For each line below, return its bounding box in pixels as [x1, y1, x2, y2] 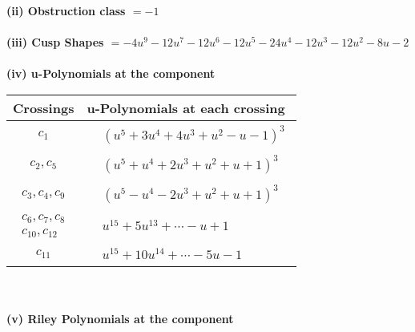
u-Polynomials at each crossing [87, 98, 285, 117]
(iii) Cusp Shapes [6, 34, 104, 51]
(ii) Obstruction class [6, 2, 126, 18]
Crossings [13, 98, 75, 117]
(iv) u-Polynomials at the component [6, 65, 216, 82]
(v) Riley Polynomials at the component [6, 310, 234, 327]
